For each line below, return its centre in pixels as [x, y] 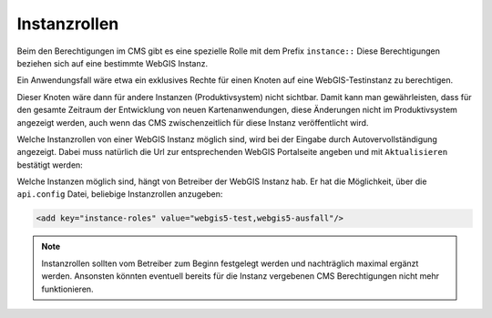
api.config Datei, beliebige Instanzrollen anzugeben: [120, 194]
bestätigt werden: [50, 165]
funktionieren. [68, 289]
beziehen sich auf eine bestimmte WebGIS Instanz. [113, 63]
